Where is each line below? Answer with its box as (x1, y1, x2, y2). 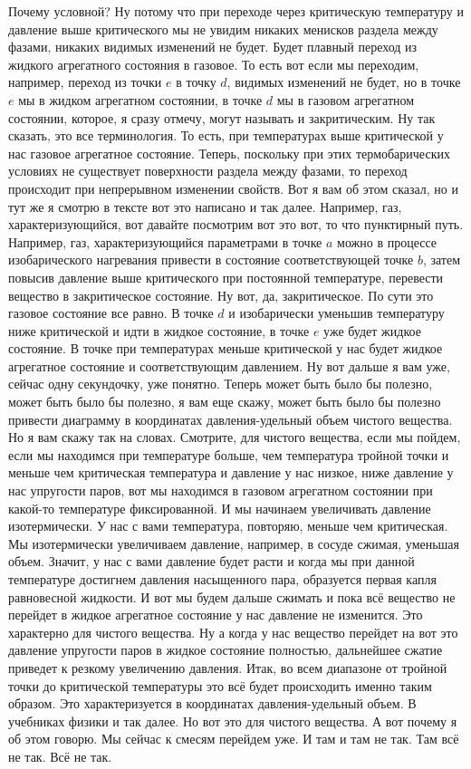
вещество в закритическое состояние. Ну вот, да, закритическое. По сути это (8, 285, 434, 304)
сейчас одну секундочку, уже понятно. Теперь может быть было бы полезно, (8, 374, 433, 393)
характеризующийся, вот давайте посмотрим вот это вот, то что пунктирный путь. (8, 215, 464, 234)
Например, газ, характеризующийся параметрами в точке (8, 232, 322, 251)
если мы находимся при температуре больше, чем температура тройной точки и (8, 445, 449, 464)
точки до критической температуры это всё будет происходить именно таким (8, 676, 432, 695)
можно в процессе (337, 232, 437, 251)
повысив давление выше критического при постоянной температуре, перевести (8, 267, 444, 286)
